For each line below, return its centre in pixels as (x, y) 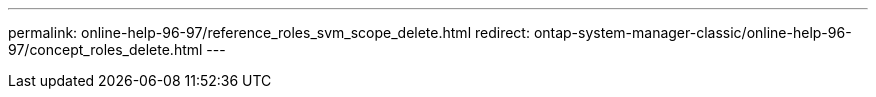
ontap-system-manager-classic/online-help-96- (692, 32)
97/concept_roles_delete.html (105, 49)
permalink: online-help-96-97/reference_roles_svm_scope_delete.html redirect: (269, 32)
